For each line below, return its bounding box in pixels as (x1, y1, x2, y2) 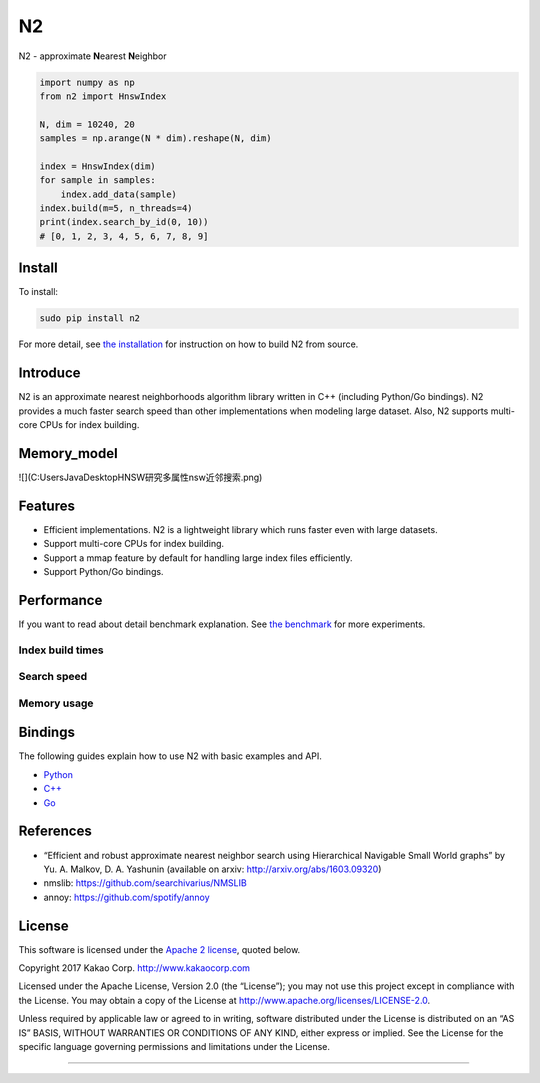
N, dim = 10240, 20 (39, 118, 135, 130)
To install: (18, 286, 59, 298)
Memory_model (18, 445, 119, 462)
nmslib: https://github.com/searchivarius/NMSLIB (43, 877, 247, 889)
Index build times (18, 643, 104, 657)
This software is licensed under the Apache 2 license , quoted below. (18, 943, 301, 955)
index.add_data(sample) (60, 188, 177, 200)
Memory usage (18, 696, 94, 710)
